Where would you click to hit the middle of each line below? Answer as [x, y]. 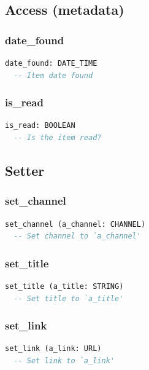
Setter [25, 170]
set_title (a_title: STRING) [64, 286]
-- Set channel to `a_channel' [77, 236]
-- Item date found [53, 75]
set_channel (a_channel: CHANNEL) [75, 224]
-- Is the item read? [58, 138]
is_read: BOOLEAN [40, 126]
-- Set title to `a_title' [69, 298]
